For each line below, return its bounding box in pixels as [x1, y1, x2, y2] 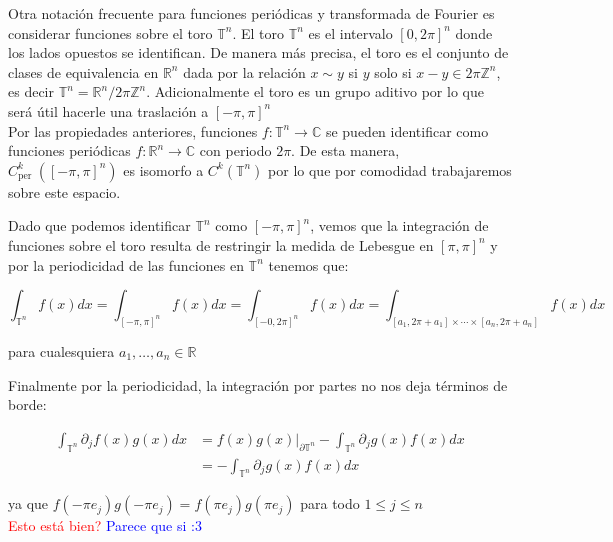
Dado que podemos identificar [8, 215, 191, 236]
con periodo [199, 140, 272, 161]
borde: [8, 394, 47, 415]
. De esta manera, [291, 140, 400, 161]
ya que [8, 493, 49, 514]
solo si [374, 61, 412, 82]
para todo [300, 493, 360, 514]
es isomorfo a [123, 159, 204, 180]
